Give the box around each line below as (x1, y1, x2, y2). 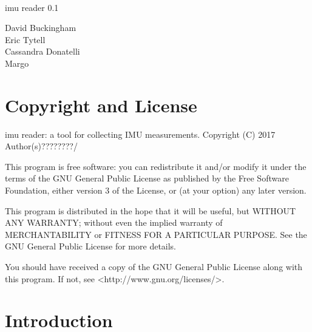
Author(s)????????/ (5, 140, 78, 152)
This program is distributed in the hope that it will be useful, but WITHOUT (5, 204, 296, 217)
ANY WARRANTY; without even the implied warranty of (5, 216, 223, 229)
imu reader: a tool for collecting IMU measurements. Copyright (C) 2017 (5, 127, 276, 140)
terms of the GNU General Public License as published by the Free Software (5, 172, 289, 185)
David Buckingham (5, 21, 76, 34)
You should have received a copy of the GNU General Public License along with (5, 260, 303, 273)
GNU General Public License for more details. (5, 240, 177, 252)
